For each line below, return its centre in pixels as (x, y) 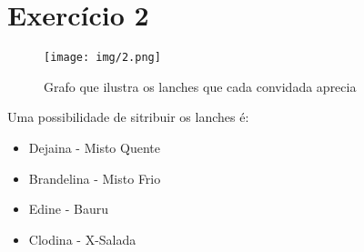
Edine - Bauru (68, 209)
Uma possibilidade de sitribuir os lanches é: (128, 117)
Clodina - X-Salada (82, 239)
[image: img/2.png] (102, 58)
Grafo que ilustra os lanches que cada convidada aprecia (200, 86)
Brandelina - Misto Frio (95, 178)
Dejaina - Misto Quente (94, 147)
